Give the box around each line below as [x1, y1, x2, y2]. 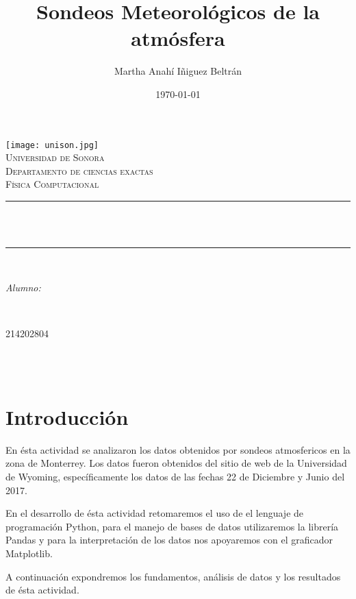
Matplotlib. [5, 546, 53, 560]
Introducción [5, 402, 129, 430]
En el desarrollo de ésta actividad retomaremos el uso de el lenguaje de [5, 506, 304, 520]
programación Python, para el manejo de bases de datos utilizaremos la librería [5, 519, 339, 533]
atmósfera [131, 24, 225, 52]
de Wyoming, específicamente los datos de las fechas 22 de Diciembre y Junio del [5, 469, 345, 483]
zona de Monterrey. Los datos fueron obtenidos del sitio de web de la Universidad [5, 456, 347, 470]
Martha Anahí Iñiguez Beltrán [114, 64, 242, 78]
